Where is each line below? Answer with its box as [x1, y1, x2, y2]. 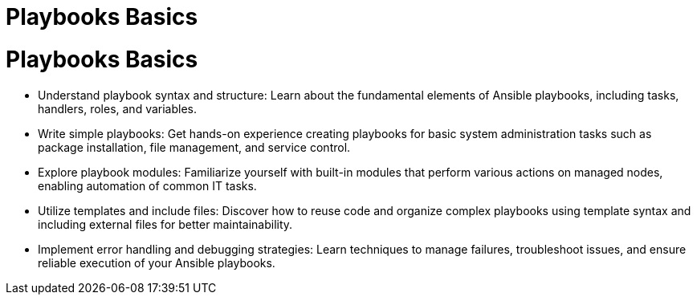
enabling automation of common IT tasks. [38, 178, 257, 193]
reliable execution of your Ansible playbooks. [38, 255, 275, 270]
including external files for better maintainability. [38, 217, 293, 231]
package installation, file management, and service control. [38, 140, 351, 154]
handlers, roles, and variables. [38, 101, 198, 116]
